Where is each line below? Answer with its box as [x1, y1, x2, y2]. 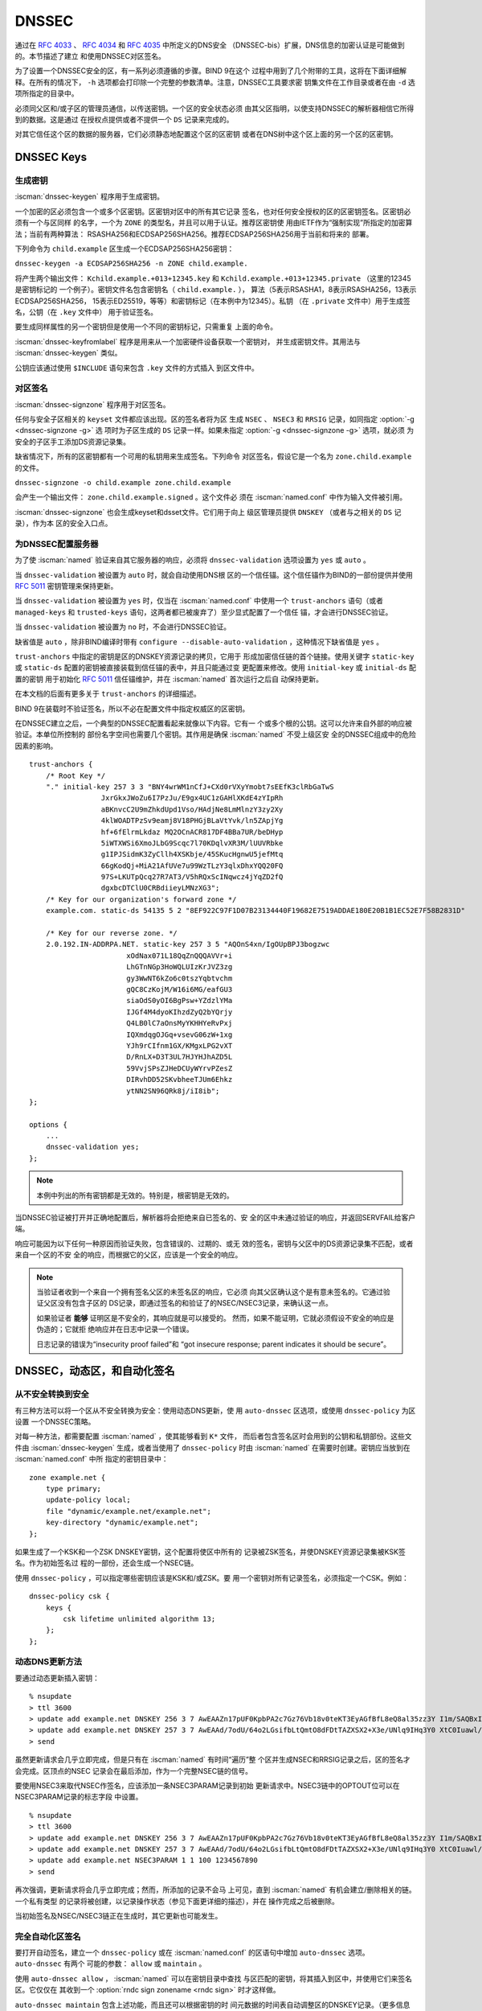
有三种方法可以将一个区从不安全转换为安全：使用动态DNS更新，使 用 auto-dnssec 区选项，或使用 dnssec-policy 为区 [14, 1405, 416, 1415]
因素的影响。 [14, 741, 58, 751]
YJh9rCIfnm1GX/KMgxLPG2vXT [125, 1041, 233, 1050]
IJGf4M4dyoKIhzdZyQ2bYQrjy [125, 1007, 233, 1017]
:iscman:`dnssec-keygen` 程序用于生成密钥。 [14, 191, 165, 201]
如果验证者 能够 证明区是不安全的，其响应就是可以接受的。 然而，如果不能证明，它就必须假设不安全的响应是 [36, 1313, 394, 1322]
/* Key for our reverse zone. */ [45, 929, 178, 938]
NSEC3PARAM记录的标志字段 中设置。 [14, 1792, 143, 1802]
